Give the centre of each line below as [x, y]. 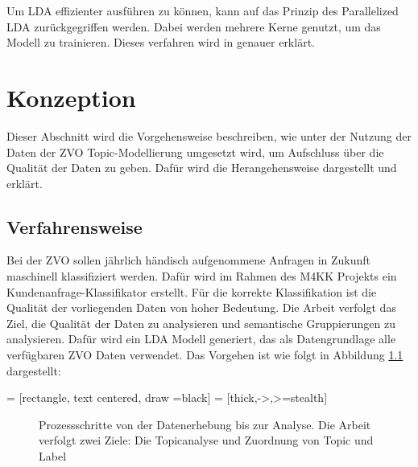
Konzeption [71, 97]
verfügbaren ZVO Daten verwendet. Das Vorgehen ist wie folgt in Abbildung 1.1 [205, 355]
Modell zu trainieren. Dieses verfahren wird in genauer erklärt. [161, 42]
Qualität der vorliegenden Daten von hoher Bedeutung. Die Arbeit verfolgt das [201, 307]
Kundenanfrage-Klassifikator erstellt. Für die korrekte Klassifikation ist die [192, 291]
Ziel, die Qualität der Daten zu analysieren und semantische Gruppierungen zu [201, 323]
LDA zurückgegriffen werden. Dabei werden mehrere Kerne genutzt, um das [194, 26]
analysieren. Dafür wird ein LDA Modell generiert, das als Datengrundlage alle [201, 339]
